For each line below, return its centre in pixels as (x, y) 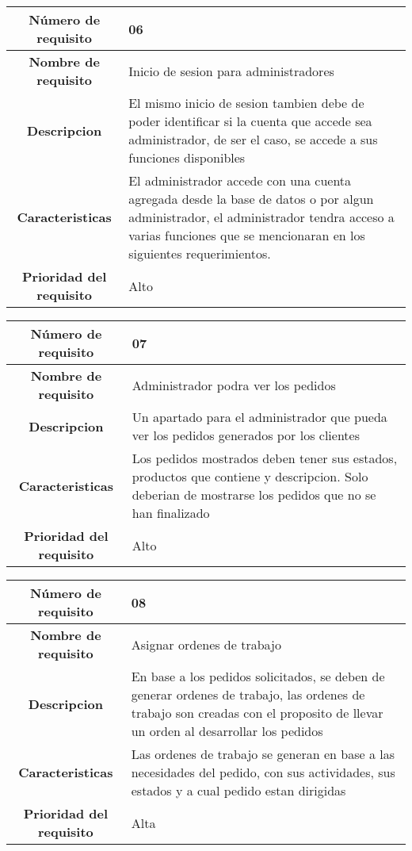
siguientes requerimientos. (200, 253)
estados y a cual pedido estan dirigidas (238, 790)
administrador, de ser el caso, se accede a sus (253, 139)
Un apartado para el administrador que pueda (259, 417)
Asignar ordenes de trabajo (206, 644)
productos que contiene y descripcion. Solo (250, 476)
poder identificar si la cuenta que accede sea (250, 121)
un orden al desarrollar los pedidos (227, 731)
